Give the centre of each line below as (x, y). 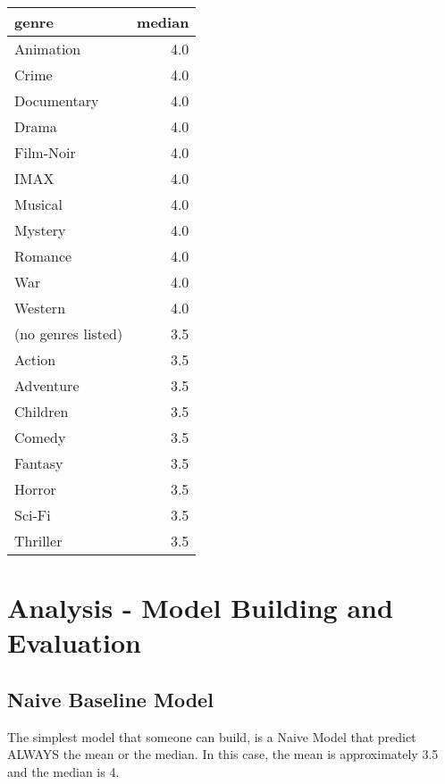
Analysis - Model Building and (200, 608)
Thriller (38, 541)
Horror (35, 489)
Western (40, 308)
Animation (48, 49)
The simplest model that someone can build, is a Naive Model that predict (212, 736)
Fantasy (39, 463)
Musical (38, 204)
